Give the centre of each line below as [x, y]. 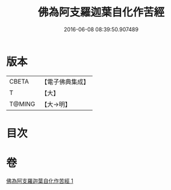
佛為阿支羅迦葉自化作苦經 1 [40, 180]
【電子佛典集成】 [65, 82]
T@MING [22, 104]
